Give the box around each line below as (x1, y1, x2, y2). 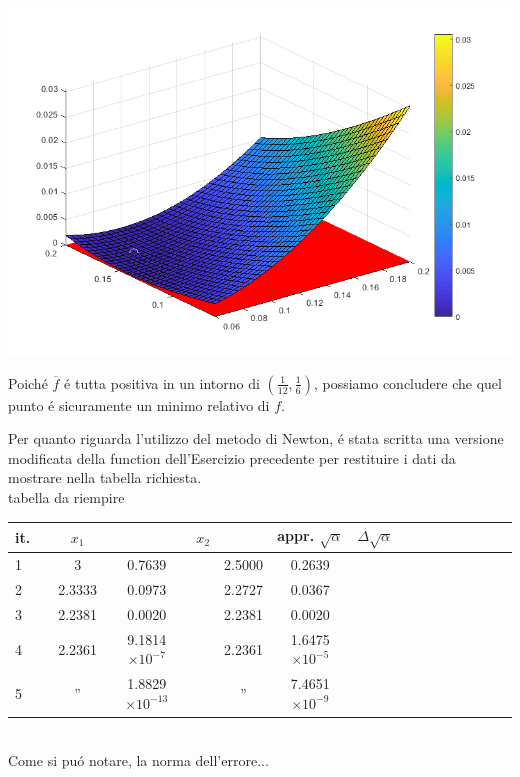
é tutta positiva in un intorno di (64, 372, 260, 393)
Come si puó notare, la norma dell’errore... (8, 750, 269, 771)
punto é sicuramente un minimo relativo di (8, 394, 270, 415)
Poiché (8, 372, 48, 393)
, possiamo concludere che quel (313, 372, 502, 393)
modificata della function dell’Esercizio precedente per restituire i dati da (8, 447, 456, 468)
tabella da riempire (8, 487, 125, 508)
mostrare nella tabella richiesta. (8, 467, 202, 488)
